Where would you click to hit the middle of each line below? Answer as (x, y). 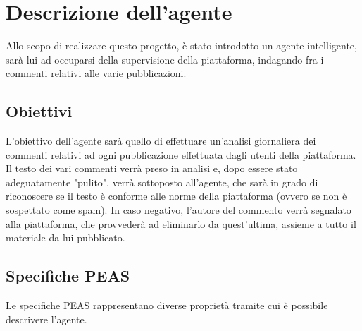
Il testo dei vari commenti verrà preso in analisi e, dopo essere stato (152, 168)
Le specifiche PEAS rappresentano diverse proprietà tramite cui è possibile (167, 305)
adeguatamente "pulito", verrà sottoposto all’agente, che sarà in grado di (162, 182)
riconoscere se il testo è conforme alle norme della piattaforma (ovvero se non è (176, 196)
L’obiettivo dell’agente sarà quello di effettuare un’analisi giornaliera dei (161, 141)
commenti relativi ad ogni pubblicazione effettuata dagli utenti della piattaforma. (181, 154)
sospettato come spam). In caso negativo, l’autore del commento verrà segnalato (179, 210)
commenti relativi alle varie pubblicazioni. (96, 73)
